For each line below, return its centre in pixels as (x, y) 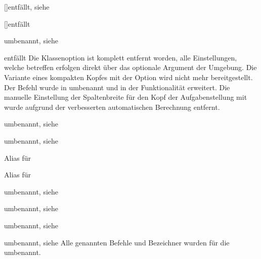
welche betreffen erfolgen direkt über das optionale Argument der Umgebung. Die (130, 67)
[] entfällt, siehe (27, 7)
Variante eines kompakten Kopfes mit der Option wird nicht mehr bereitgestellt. (128, 77)
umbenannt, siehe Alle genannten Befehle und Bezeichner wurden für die (117, 242)
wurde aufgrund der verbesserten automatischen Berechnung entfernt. (112, 107)
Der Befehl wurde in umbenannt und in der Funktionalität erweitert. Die (117, 87)
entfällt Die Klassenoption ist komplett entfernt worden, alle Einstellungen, (121, 57)
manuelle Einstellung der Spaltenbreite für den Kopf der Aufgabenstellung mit (126, 97)
